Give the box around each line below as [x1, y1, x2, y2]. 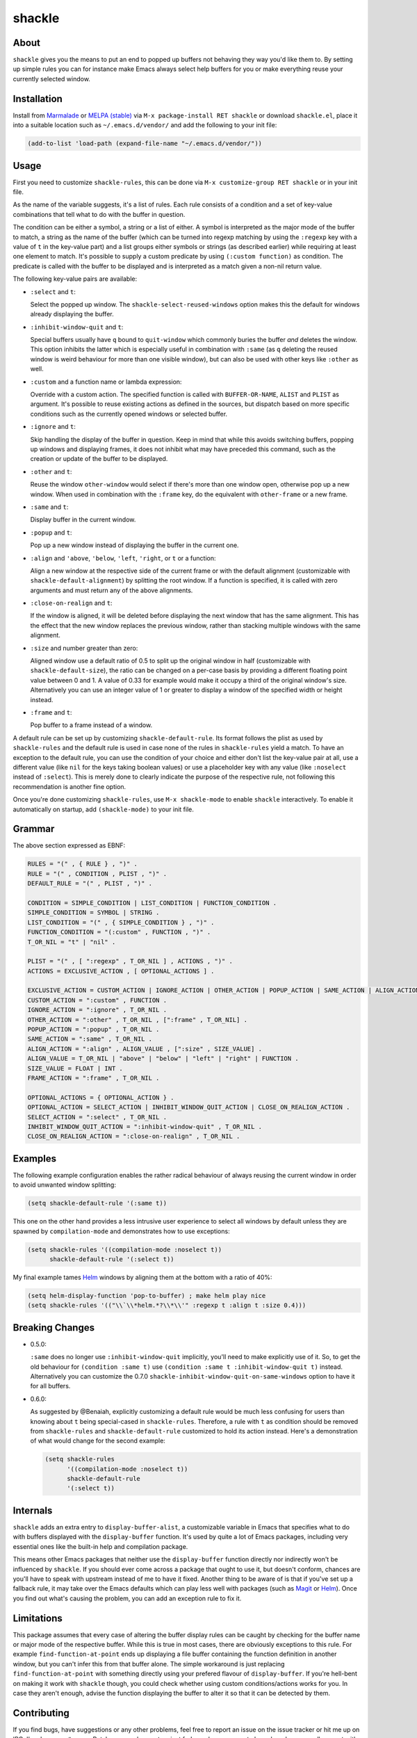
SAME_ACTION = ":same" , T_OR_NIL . [27, 1035, 153, 1043]
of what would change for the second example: [30, 1436, 166, 1445]
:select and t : [30, 287, 76, 295]
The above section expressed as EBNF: [13, 841, 126, 850]
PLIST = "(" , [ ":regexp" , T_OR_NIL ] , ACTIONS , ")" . [27, 957, 233, 966]
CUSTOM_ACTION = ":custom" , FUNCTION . [27, 996, 167, 1004]
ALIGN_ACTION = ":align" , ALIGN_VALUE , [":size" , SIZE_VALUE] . [27, 1045, 263, 1053]
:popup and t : [30, 528, 72, 537]
